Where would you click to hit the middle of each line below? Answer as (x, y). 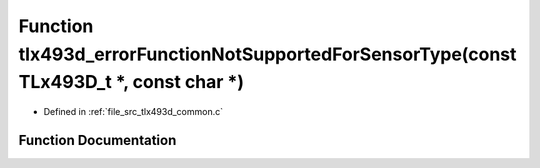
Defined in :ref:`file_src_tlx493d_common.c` (133, 112)
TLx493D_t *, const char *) (131, 82)
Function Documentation (97, 140)
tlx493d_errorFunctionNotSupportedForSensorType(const (267, 54)
